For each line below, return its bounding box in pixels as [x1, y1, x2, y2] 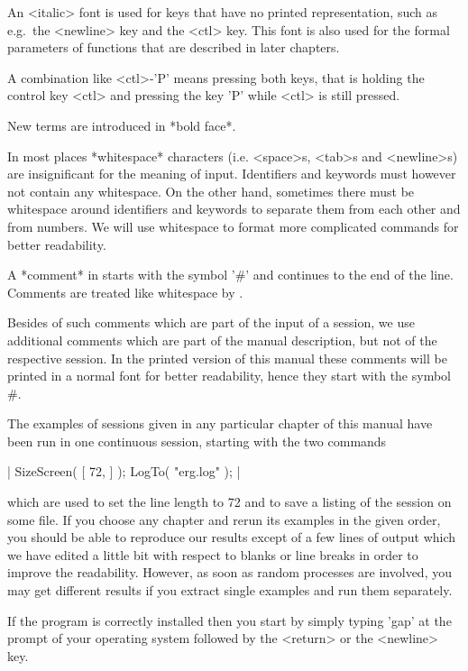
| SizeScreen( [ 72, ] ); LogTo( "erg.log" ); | [7, 462, 241, 481]
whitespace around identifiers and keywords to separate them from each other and [7, 199, 461, 218]
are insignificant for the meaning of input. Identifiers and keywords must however [7, 164, 456, 183]
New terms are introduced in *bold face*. [7, 115, 236, 134]
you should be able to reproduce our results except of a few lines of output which [7, 528, 456, 547]
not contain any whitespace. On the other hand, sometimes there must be [7, 181, 415, 200]
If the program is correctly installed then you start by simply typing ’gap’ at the [7, 611, 452, 630]
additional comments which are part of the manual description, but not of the [7, 330, 437, 349]
